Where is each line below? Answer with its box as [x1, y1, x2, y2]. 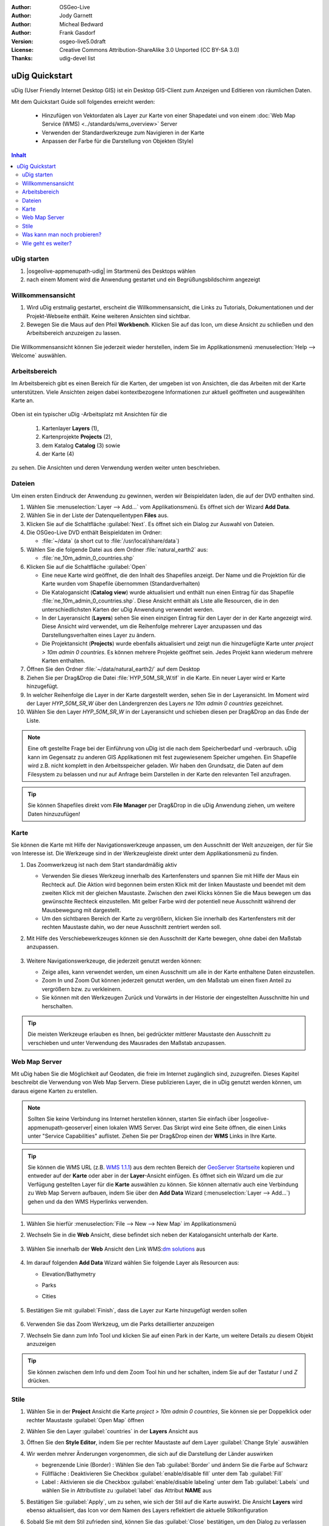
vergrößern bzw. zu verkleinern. [41, 985, 122, 993]
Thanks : [11, 55, 33, 62]
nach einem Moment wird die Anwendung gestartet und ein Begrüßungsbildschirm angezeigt [26, 276, 260, 283]
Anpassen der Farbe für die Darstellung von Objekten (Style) [41, 137, 194, 145]
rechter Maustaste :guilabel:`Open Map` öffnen [26, 1416, 144, 1423]
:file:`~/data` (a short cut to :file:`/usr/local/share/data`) [41, 537, 180, 544]
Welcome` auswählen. [11, 352, 67, 360]
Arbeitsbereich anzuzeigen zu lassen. [26, 330, 121, 337]
